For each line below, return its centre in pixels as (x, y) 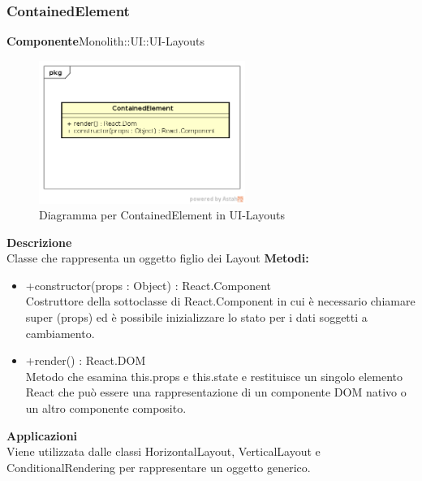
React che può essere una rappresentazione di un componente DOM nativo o (216, 392)
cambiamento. (60, 333)
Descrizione (39, 242)
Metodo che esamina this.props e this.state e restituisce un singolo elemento (214, 376)
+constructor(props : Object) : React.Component (149, 285)
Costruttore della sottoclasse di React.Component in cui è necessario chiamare (220, 301)
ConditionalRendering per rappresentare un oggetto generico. (159, 467)
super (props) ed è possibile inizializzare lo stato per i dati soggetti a (196, 317)
